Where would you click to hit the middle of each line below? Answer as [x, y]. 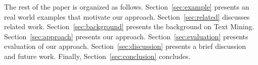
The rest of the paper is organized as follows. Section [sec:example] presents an [127, 7]
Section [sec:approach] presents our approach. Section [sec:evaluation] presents [126, 36]
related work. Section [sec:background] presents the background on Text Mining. [129, 26]
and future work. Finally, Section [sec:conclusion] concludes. [97, 56]
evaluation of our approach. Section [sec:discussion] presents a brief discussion [125, 46]
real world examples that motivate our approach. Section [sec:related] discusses [127, 16]
